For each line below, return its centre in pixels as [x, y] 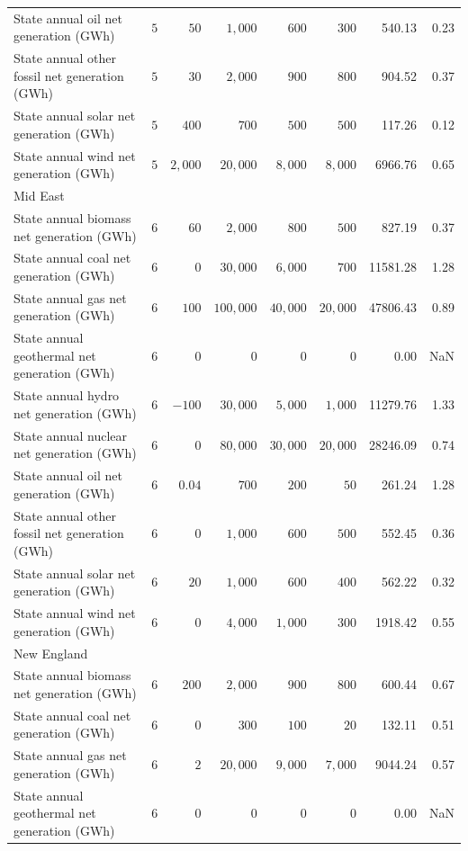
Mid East [39, 196]
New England [51, 653]
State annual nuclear [71, 435]
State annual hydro [67, 395]
